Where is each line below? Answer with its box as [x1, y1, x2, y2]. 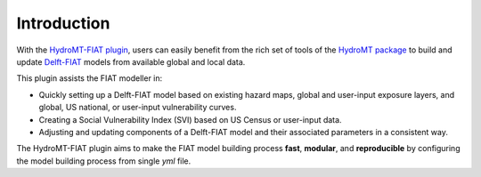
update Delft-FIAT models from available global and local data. [16, 56, 246, 67]
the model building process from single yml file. [16, 156, 192, 166]
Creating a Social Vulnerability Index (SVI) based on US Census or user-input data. [38, 114, 342, 125]
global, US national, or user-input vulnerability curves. [38, 102, 237, 113]
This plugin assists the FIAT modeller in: [16, 73, 163, 84]
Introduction [16, 13, 110, 33]
